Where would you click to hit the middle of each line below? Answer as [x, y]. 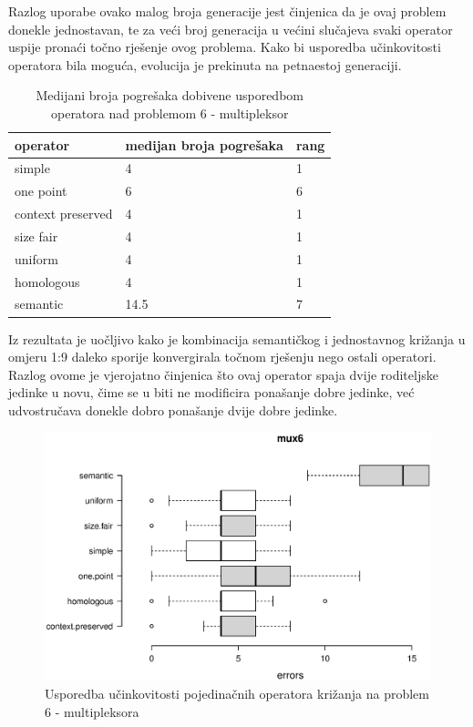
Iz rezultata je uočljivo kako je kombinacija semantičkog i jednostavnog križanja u [237, 338]
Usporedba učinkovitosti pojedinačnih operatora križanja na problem [237, 693]
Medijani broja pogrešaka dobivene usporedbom [170, 95]
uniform [36, 258]
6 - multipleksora [92, 711]
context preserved [64, 214]
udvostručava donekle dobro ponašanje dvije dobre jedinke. [173, 410]
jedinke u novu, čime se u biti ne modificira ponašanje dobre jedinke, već [211, 392]
